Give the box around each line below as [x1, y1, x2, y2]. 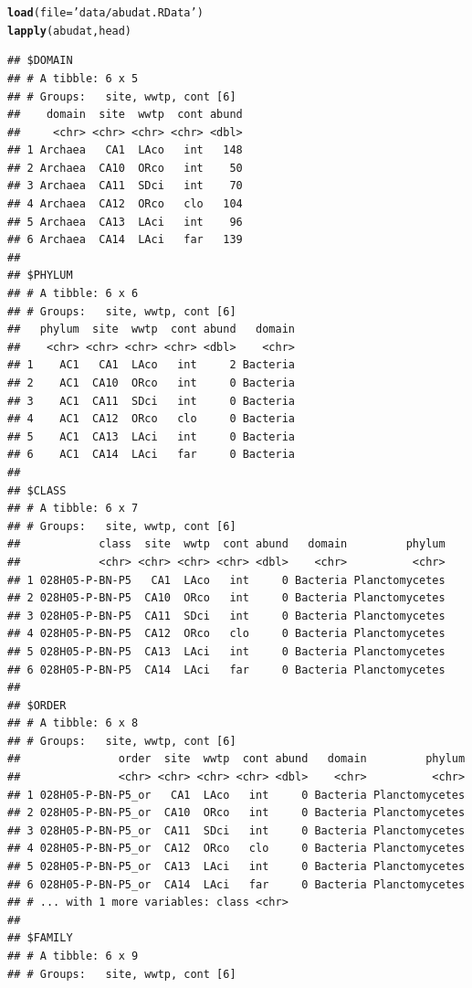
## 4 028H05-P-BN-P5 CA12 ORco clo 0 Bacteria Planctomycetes [7, 627, 446, 641]
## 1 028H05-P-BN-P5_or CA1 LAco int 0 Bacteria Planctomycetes [7, 788, 466, 802]
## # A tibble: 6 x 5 [7, 71, 139, 85]
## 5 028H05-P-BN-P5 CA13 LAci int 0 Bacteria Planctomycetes [7, 644, 446, 658]
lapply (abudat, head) [7, 24, 132, 37]
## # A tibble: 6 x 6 [7, 287, 139, 301]
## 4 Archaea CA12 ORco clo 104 [7, 197, 243, 211]
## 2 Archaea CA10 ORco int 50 [7, 161, 243, 175]
